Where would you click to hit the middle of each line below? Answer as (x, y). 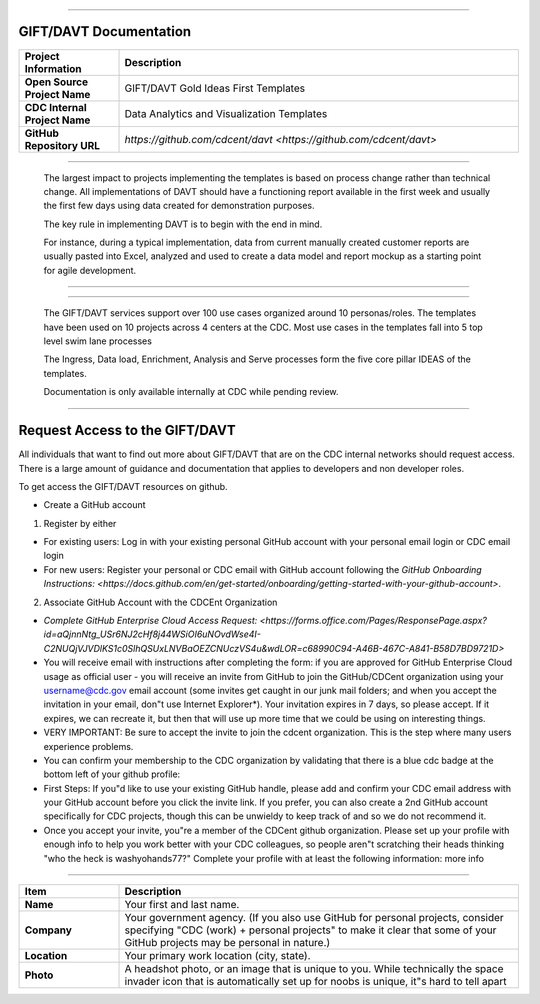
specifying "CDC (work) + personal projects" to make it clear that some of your (310, 930)
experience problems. (88, 746)
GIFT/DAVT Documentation (105, 31)
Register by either (80, 523)
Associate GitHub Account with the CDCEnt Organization (160, 602)
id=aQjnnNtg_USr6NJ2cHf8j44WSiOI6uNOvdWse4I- (152, 634)
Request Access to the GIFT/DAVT (127, 430)
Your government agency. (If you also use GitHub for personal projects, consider (314, 918)
